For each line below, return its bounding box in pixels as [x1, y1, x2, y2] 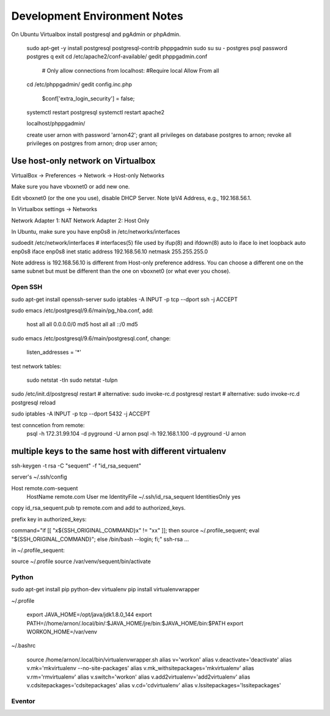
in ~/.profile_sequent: [11, 546, 65, 554]
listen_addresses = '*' [26, 349, 82, 356]
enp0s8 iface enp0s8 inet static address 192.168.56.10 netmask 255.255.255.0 [11, 248, 208, 255]
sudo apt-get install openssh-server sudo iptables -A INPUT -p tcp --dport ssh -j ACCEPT [11, 296, 238, 303]
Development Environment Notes [11, 9, 183, 23]
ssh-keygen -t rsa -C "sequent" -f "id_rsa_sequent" [11, 462, 142, 469]
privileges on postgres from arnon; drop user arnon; [26, 140, 158, 147]
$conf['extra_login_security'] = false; [42, 95, 135, 102]
